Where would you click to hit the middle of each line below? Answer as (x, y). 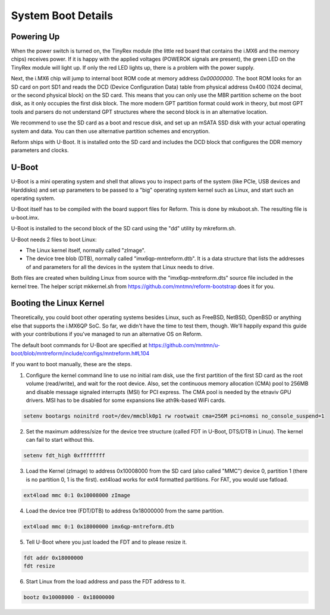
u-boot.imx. (25, 217)
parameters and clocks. (40, 150)
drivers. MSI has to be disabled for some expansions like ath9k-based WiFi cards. (126, 400)
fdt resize (39, 566)
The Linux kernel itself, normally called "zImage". (86, 250)
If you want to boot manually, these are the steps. (71, 364)
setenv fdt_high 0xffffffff (64, 456)
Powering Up (35, 37)
